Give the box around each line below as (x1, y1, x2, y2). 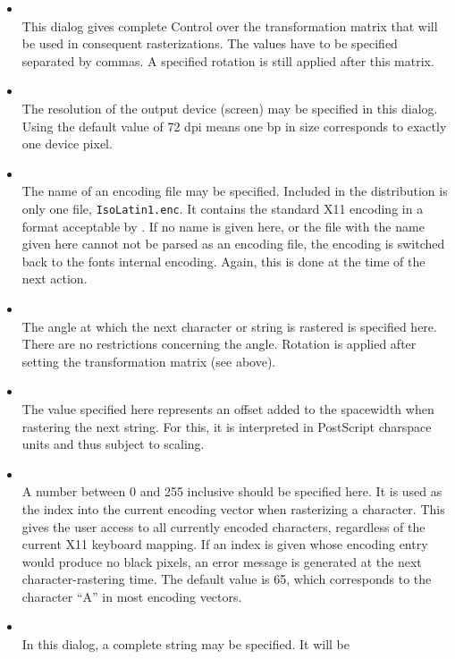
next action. (21, 269, 88, 288)
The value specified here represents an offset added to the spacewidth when (21, 399, 434, 418)
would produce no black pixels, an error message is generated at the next (21, 552, 422, 570)
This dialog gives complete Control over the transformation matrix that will (21, 16, 438, 35)
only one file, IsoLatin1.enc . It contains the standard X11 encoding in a (21, 199, 424, 217)
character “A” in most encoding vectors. (21, 587, 242, 605)
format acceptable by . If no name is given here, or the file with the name (21, 216, 425, 235)
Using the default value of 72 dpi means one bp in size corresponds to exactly (21, 116, 447, 135)
